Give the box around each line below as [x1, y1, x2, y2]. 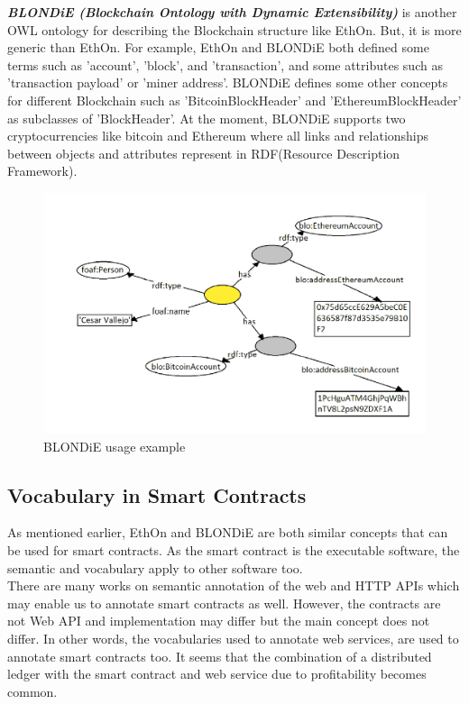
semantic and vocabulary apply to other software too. [7, 558, 303, 577]
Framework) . [7, 161, 78, 180]
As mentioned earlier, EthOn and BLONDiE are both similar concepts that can [7, 523, 448, 542]
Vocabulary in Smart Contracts [7, 480, 307, 508]
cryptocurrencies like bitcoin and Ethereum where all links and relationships [7, 126, 429, 145]
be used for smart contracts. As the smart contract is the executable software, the [7, 540, 460, 559]
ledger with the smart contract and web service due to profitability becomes [7, 664, 427, 683]
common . [7, 681, 58, 700]
